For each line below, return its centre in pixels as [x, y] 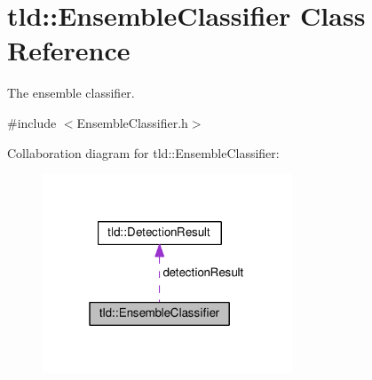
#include [32, 122]
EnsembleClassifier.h [132, 122]
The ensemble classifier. [71, 93]
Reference [69, 50]
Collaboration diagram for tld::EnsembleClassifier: [143, 152]
